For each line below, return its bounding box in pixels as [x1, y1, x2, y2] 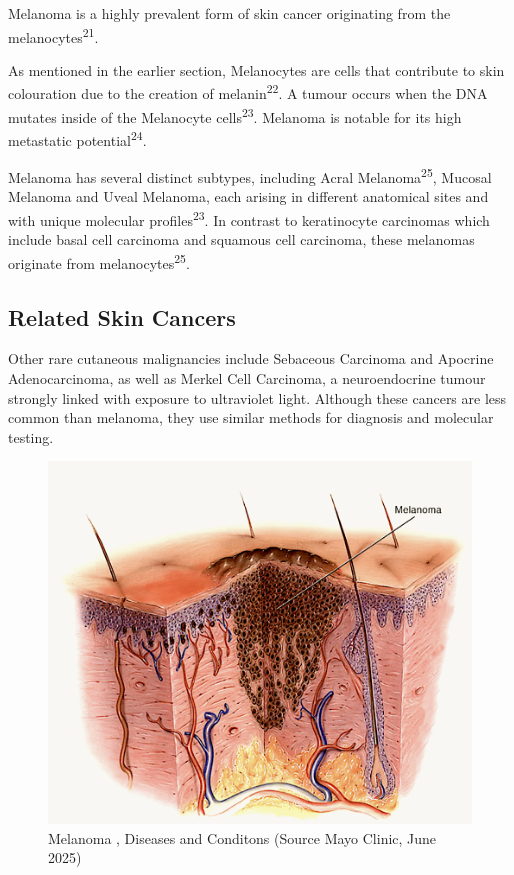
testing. [8, 426, 54, 447]
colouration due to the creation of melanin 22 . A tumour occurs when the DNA [8, 80, 488, 104]
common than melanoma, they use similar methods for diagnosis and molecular [8, 407, 494, 428]
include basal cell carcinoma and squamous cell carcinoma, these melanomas [8, 229, 475, 250]
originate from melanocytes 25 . [8, 249, 190, 273]
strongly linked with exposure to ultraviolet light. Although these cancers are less [8, 387, 507, 408]
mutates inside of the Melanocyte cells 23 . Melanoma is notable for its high [8, 103, 462, 127]
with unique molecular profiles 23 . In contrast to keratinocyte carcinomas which [8, 207, 490, 230]
